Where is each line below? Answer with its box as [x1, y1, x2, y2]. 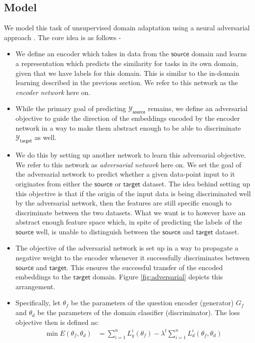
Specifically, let [15, 297, 61, 308]
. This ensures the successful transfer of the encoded [66, 262, 223, 272]
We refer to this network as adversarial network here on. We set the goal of [15, 159, 242, 169]
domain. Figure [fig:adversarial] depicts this [92, 272, 223, 282]
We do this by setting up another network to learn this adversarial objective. [15, 150, 246, 160]
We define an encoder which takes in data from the [15, 48, 169, 59]
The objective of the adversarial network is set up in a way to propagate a [15, 243, 238, 253]
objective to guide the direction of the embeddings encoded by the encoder [15, 113, 240, 123]
